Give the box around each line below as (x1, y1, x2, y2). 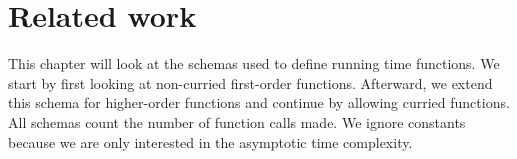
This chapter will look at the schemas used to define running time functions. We (8, 53, 500, 74)
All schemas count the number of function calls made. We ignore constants (8, 111, 466, 132)
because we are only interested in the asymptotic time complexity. (8, 131, 413, 152)
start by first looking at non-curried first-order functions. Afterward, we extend (8, 72, 493, 93)
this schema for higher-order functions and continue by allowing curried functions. (8, 92, 510, 113)
